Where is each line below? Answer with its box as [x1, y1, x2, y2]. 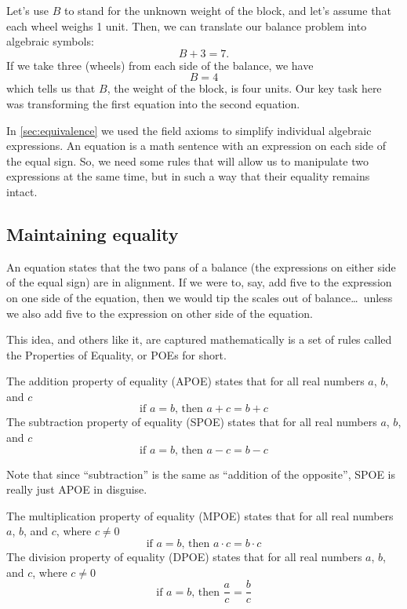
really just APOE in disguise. [6, 481, 147, 498]
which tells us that [6, 80, 96, 97]
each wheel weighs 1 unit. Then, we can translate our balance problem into [6, 17, 367, 34]
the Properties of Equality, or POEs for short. [6, 346, 227, 363]
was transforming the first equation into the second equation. [6, 95, 300, 111]
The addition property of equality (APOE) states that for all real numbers [6, 373, 365, 389]
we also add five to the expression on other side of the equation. [6, 304, 313, 321]
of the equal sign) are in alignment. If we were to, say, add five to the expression [6, 274, 392, 290]
